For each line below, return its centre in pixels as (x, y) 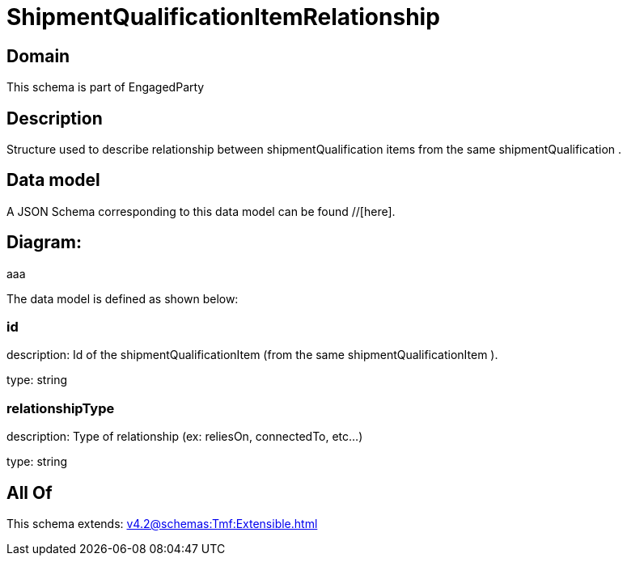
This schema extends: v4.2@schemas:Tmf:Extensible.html (162, 524)
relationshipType (61, 408)
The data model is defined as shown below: (123, 298)
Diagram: (44, 243)
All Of (30, 492)
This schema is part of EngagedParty (106, 87)
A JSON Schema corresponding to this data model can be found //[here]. (201, 211)
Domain (38, 56)
